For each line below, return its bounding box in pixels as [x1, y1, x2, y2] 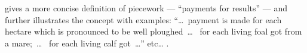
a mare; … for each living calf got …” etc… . [5, 36, 169, 49]
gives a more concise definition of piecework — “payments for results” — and [5, 2, 287, 14]
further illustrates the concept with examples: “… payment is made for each [5, 13, 282, 26]
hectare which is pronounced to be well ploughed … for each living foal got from [5, 25, 302, 38]
